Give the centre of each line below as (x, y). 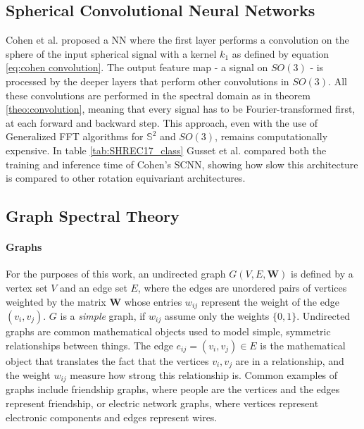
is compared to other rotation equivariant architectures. (126, 178)
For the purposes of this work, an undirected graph (116, 274)
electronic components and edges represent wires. (112, 417)
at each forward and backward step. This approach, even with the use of (162, 122)
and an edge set (94, 287)
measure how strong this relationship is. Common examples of (204, 375)
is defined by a (322, 274)
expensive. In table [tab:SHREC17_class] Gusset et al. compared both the (166, 150)
